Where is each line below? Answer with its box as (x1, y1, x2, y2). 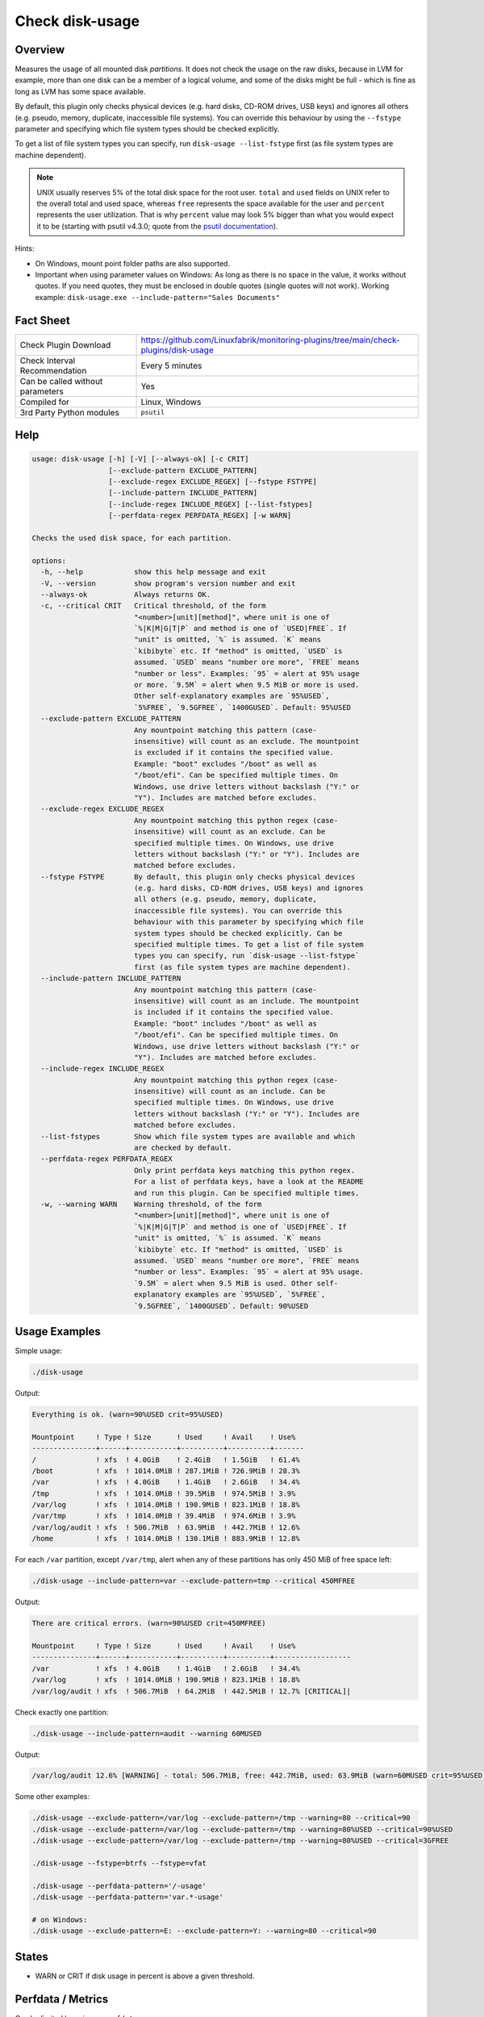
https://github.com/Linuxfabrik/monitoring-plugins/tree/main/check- (140, 334, 401, 345)
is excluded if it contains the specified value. (133, 748, 335, 758)
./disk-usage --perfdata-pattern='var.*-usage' (31, 1893, 223, 1902)
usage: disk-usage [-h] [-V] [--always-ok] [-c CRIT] (31, 454, 249, 464)
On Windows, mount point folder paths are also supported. (35, 258, 230, 268)
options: (31, 556, 67, 565)
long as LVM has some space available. (15, 86, 146, 96)
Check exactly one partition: (15, 1707, 109, 1717)
